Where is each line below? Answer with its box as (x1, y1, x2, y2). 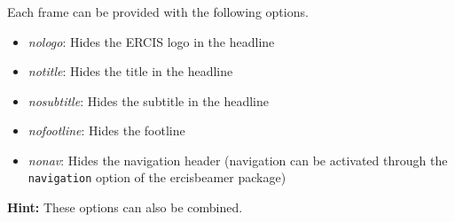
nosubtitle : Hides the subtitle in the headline (27, 91, 270, 110)
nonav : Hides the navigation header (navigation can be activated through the (27, 150, 448, 169)
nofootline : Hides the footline (27, 121, 185, 140)
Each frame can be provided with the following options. (7, 2, 309, 20)
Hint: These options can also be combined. (7, 198, 243, 217)
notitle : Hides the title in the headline (27, 62, 233, 80)
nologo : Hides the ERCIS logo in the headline (27, 32, 275, 50)
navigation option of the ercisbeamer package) (27, 168, 286, 187)
